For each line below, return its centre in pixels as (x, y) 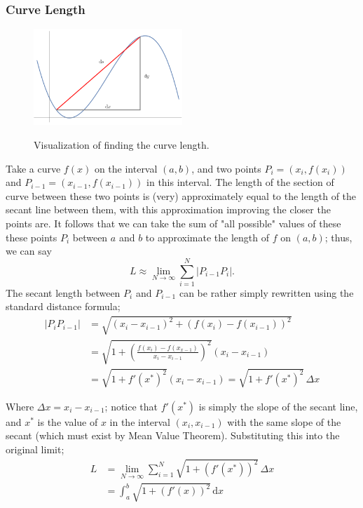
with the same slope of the (284, 421)
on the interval (126, 168)
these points (32, 237)
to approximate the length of (207, 237)
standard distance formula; (63, 306)
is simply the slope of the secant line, (278, 406)
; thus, (338, 237)
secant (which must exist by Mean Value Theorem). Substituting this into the (173, 435)
